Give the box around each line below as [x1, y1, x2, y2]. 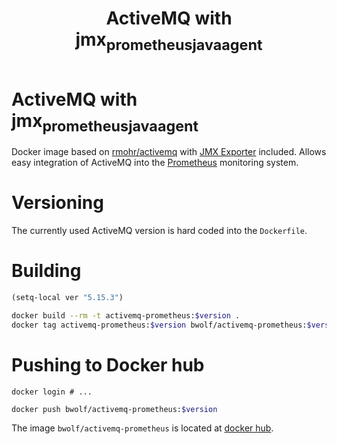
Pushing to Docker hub [11, 353, 205, 376]
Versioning [11, 192, 104, 214]
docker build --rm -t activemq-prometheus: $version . [11, 310, 241, 321]
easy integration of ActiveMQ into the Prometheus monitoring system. [11, 157, 299, 169]
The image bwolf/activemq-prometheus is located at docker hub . [11, 422, 274, 434]
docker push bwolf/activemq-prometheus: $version [11, 404, 218, 414]
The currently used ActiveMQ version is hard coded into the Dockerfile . [11, 225, 308, 237]
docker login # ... [11, 387, 93, 397]
